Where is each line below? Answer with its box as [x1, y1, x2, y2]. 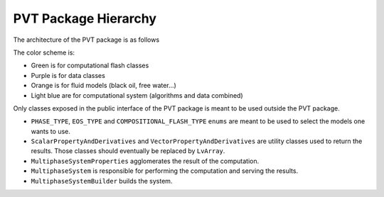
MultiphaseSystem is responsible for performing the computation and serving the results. [31, 167, 299, 175]
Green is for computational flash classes [31, 61, 149, 70]
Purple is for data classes [31, 71, 106, 79]
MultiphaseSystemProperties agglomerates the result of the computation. [31, 157, 260, 165]
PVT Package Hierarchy [13, 11, 156, 26]
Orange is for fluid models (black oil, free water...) [31, 81, 177, 90]
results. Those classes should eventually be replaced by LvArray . [31, 147, 225, 155]
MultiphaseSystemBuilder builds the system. [31, 176, 173, 185]
